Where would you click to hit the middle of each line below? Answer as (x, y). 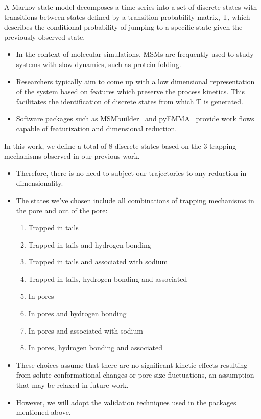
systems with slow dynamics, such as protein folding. (99, 64)
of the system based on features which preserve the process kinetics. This (130, 91)
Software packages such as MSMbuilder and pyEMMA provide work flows (135, 118)
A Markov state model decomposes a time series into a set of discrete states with (131, 7)
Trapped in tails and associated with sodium (98, 262)
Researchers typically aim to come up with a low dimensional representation (135, 81)
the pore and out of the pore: (62, 210)
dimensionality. (40, 183)
